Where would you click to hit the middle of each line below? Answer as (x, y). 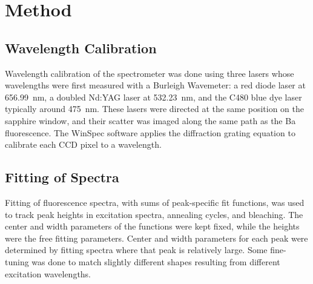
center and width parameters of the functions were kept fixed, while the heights (152, 226)
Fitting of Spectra (62, 177)
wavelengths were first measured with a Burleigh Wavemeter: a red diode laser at (155, 85)
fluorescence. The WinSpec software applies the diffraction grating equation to (150, 132)
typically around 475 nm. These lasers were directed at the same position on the (155, 109)
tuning (17, 261)
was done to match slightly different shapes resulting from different (156, 261)
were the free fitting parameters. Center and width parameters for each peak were (156, 238)
